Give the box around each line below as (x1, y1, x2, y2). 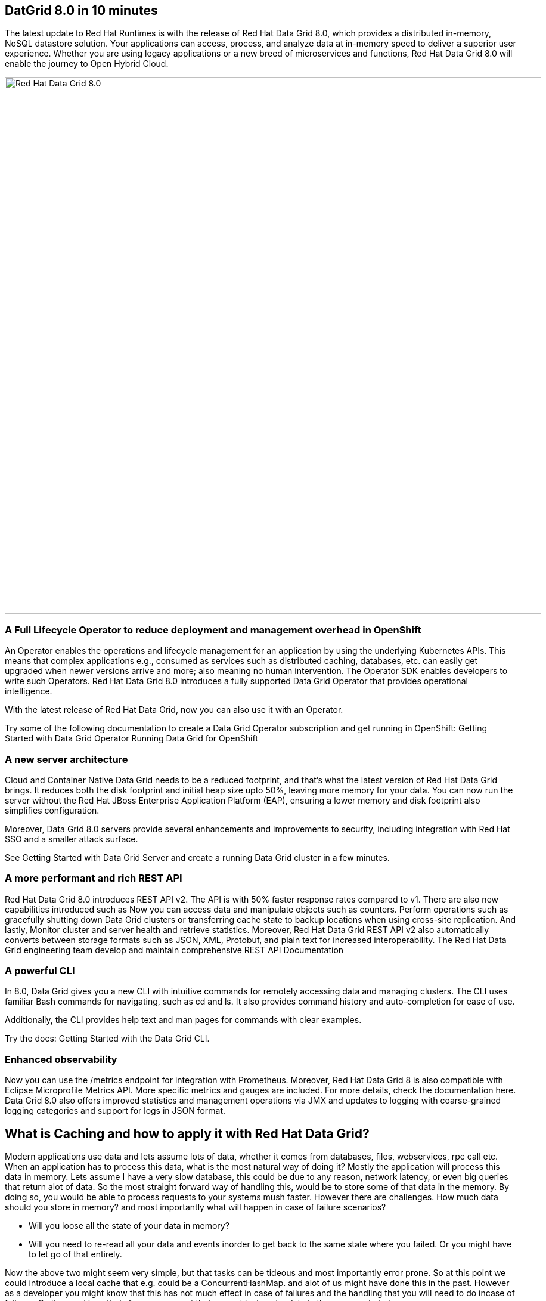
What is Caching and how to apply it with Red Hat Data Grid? (5, 1126, 370, 1141)
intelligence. (5, 686, 52, 697)
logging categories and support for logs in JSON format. (5, 1105, 226, 1116)
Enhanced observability (5, 1053, 117, 1065)
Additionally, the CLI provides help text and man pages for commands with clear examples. (5, 1015, 362, 1025)
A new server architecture (5, 753, 128, 765)
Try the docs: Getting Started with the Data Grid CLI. (5, 1033, 210, 1044)
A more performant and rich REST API (5, 872, 182, 885)
